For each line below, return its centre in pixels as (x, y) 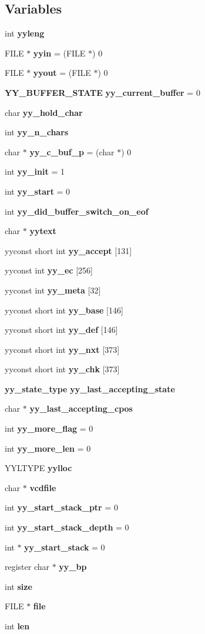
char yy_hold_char (44, 112)
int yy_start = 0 (38, 191)
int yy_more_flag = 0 (49, 428)
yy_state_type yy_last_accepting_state (90, 388)
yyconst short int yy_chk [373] (62, 369)
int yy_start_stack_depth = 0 (67, 527)
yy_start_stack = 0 (65, 547)
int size (19, 586)
